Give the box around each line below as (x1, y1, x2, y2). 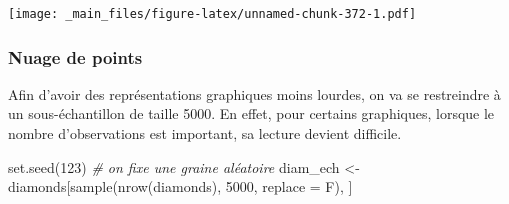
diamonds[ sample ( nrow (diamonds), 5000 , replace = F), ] (8, 176, 353, 197)
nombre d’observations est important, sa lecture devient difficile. (8, 123, 402, 144)
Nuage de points (8, 44, 143, 69)
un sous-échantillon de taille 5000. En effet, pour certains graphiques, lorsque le (8, 103, 495, 124)
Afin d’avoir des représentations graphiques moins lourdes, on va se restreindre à (8, 83, 501, 104)
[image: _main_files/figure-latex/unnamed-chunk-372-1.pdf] (8, 7, 417, 21)
